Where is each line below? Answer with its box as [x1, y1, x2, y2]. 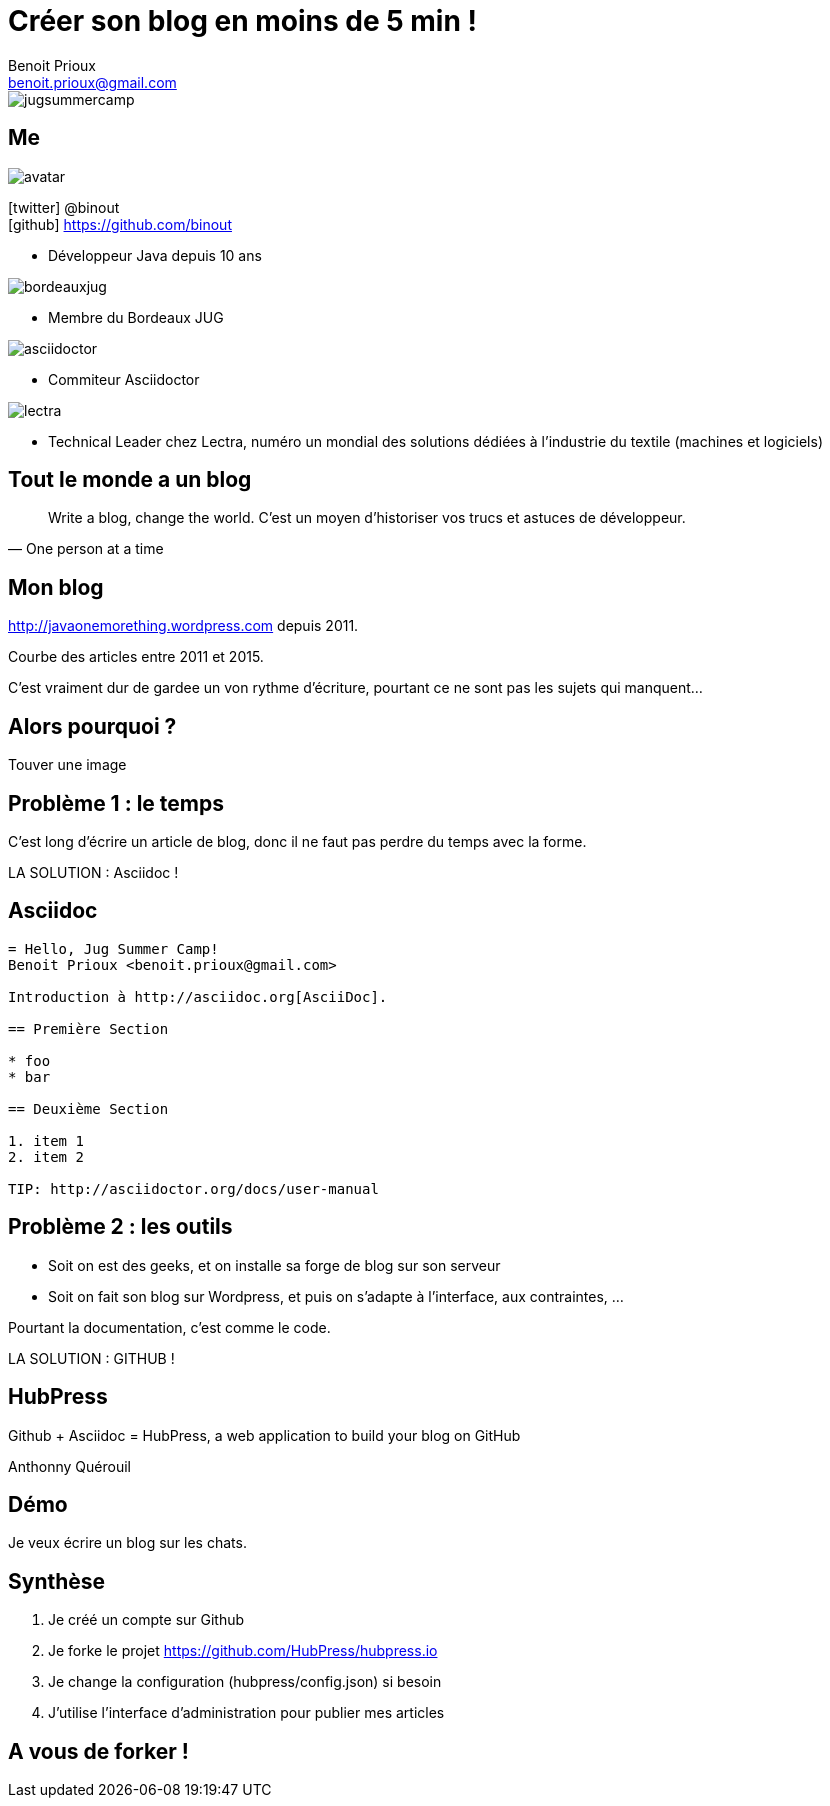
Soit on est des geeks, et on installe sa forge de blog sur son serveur [48, 1256, 501, 1274]
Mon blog [8, 574, 104, 600]
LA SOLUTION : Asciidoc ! [8, 863, 179, 881]
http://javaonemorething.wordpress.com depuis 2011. [8, 617, 359, 635]
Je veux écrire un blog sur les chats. [8, 1534, 247, 1552]
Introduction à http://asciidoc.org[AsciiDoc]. [8, 988, 388, 1005]
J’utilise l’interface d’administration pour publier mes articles [48, 1704, 445, 1722]
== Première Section [8, 1020, 169, 1037]
